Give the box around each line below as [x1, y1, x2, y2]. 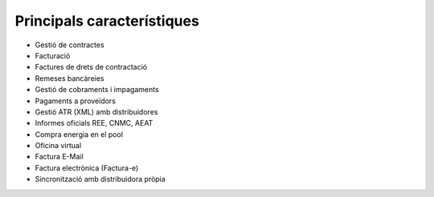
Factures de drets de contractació [35, 62, 148, 72]
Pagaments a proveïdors [35, 96, 117, 106]
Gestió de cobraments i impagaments [35, 85, 160, 94]
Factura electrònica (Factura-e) [35, 163, 139, 172]
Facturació [35, 50, 71, 60]
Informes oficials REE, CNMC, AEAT [35, 119, 154, 128]
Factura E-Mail [35, 152, 84, 162]
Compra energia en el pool [35, 129, 124, 139]
